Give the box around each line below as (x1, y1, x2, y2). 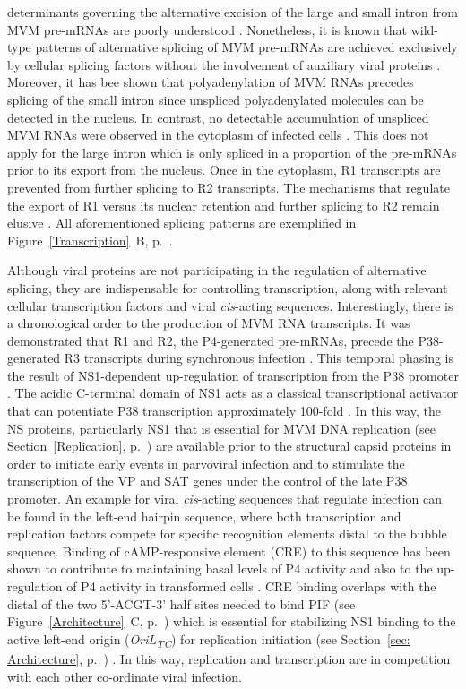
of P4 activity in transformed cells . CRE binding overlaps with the (66, 577, 436, 595)
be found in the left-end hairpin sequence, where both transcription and (7, 506, 401, 525)
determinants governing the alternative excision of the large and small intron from (7, 3, 458, 21)
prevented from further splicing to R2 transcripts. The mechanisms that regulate (7, 177, 450, 196)
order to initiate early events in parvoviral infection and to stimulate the (7, 453, 405, 472)
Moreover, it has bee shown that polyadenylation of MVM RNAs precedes (7, 73, 414, 91)
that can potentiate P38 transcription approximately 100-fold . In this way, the (7, 401, 441, 420)
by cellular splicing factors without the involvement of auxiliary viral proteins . (7, 55, 441, 73)
